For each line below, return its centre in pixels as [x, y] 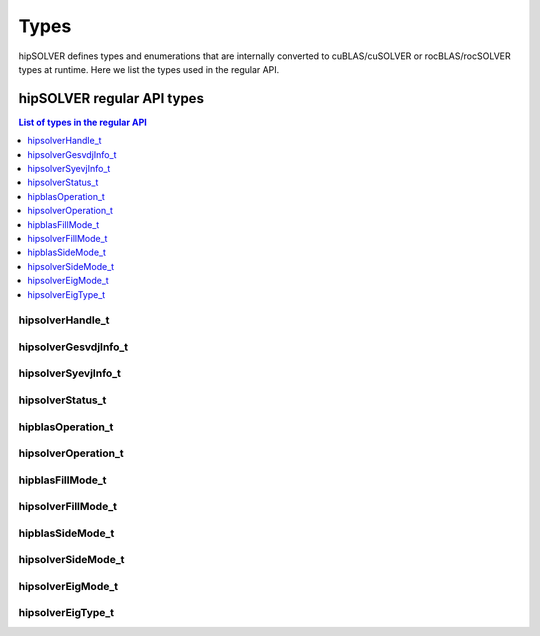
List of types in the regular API [82, 122]
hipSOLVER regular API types [111, 98]
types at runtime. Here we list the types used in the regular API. [149, 69]
